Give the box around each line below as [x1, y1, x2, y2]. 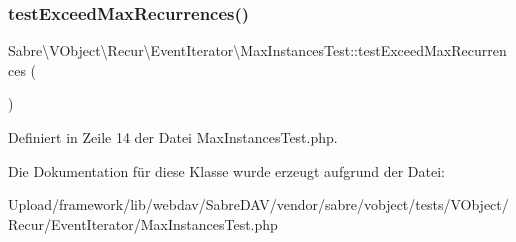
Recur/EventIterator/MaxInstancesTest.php [8, 213, 278, 234]
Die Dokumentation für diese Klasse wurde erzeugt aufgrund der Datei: [8, 160, 445, 181]
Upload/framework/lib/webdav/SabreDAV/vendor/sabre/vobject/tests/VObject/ [8, 194, 509, 215]
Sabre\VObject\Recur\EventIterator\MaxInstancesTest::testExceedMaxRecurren [8, 40, 507, 61]
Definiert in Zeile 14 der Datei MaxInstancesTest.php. [8, 127, 338, 147]
